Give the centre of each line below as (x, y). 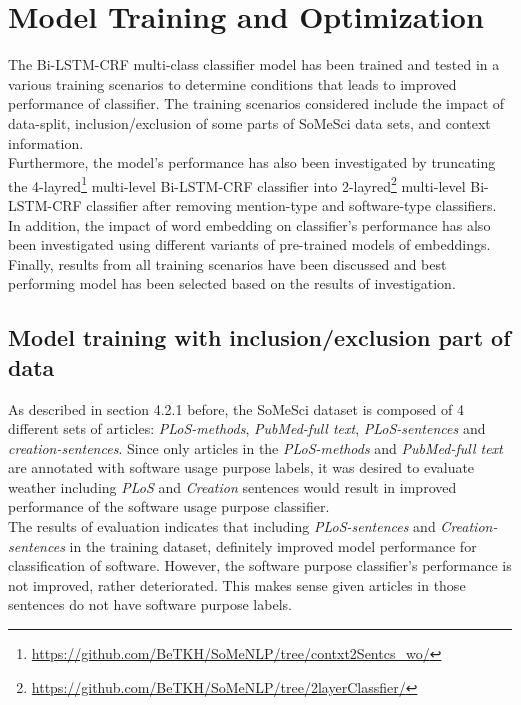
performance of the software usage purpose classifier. (169, 506)
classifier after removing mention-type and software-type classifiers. (291, 204)
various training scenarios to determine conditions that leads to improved (232, 83)
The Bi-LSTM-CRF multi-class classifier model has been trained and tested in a (254, 64)
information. (46, 142)
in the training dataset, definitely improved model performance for (273, 545)
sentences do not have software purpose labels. (150, 604)
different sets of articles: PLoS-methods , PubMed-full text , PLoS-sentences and (247, 428)
